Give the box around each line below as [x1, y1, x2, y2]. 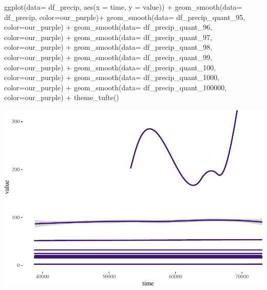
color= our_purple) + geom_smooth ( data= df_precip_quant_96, [4, 22, 213, 32]
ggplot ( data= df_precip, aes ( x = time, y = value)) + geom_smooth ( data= [4, 2, 242, 12]
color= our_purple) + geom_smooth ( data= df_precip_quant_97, [4, 31, 213, 42]
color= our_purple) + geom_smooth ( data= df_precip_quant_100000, [4, 82, 227, 92]
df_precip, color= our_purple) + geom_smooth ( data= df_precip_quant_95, [4, 11, 245, 22]
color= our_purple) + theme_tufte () [4, 92, 119, 103]
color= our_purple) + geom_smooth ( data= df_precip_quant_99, [4, 51, 213, 62]
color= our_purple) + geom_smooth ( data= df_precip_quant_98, [4, 42, 213, 52]
